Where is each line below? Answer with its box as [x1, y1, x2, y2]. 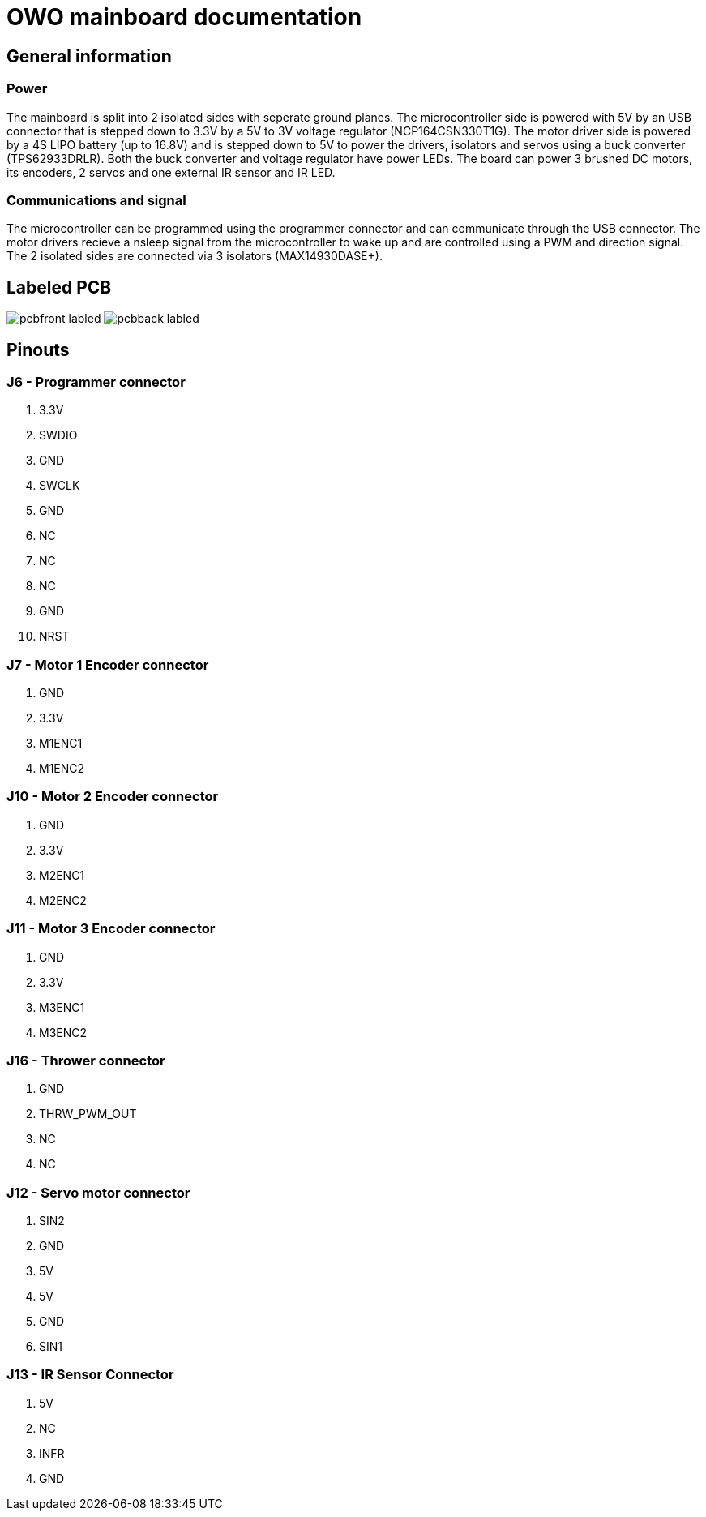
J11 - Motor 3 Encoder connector [6, 920, 216, 937]
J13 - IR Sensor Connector [6, 1366, 174, 1383]
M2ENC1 [39, 868, 85, 882]
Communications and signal [6, 191, 186, 208]
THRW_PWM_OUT [39, 1107, 137, 1121]
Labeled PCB [6, 276, 112, 298]
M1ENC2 [39, 761, 85, 776]
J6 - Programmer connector [6, 373, 186, 390]
